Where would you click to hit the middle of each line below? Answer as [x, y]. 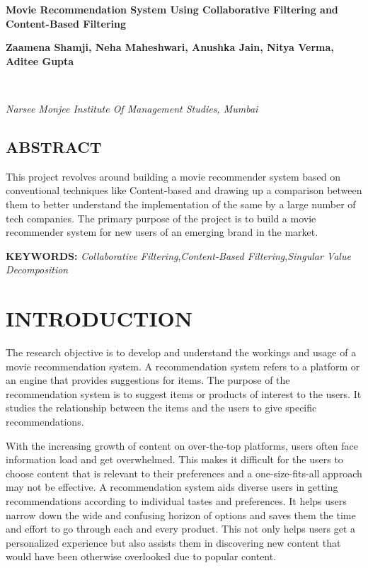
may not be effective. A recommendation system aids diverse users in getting [172, 487]
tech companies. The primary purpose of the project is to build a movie [161, 218]
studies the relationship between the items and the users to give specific [161, 408]
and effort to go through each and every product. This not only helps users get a [181, 529]
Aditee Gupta [40, 61]
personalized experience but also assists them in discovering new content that [173, 542]
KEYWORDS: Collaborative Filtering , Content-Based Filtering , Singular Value [178, 255]
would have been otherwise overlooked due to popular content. [141, 556]
